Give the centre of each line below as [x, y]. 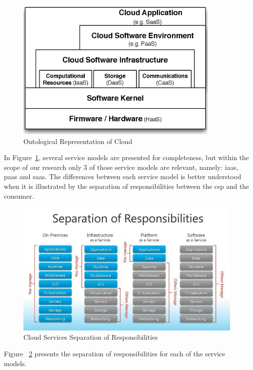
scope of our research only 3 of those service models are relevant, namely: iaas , [121, 167]
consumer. [19, 195]
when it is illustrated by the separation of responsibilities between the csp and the [126, 186]
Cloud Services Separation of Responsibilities [91, 337]
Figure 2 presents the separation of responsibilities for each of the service [115, 354]
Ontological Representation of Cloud [78, 141]
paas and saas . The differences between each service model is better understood [123, 176]
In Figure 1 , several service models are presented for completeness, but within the [126, 157]
